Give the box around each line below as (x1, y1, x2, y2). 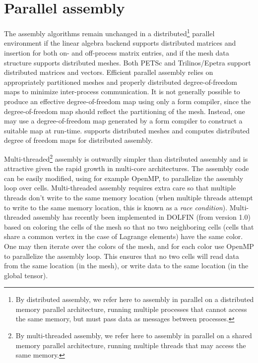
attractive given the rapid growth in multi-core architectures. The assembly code (4, 163, 249, 174)
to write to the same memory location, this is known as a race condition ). (4, 202, 228, 212)
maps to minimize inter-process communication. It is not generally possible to (4, 86, 240, 97)
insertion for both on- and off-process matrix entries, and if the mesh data (4, 47, 229, 58)
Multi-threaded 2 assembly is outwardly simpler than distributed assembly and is (4, 152, 248, 164)
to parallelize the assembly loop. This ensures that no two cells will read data (4, 250, 239, 261)
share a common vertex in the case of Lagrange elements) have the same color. (4, 231, 243, 242)
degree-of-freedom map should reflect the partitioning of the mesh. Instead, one (4, 106, 245, 116)
